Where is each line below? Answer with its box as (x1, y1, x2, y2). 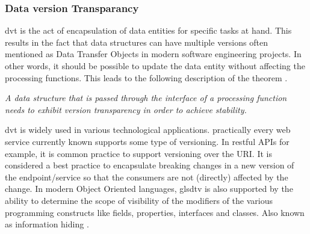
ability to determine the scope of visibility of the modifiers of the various (5, 194, 273, 206)
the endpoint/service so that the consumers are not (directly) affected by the (5, 170, 288, 183)
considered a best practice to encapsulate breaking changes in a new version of (5, 159, 294, 171)
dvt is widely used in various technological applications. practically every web (5, 123, 291, 136)
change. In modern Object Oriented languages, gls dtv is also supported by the (5, 182, 293, 195)
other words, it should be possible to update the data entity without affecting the (5, 60, 305, 72)
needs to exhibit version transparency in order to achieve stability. (5, 103, 247, 115)
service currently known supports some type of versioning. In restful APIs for (5, 135, 290, 147)
